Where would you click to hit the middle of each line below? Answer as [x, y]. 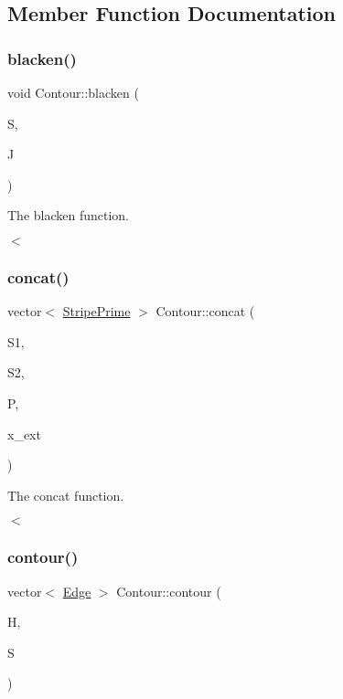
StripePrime [96, 311]
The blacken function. [69, 215]
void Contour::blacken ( [73, 92]
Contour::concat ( [205, 311]
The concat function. [66, 495]
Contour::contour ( [169, 591]
